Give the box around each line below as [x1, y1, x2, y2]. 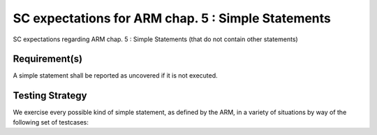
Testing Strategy [13, 90, 87, 101]
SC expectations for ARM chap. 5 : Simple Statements [13, 10, 332, 26]
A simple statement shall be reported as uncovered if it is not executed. [13, 71, 218, 80]
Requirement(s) [13, 53, 83, 65]
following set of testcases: [13, 118, 89, 126]
